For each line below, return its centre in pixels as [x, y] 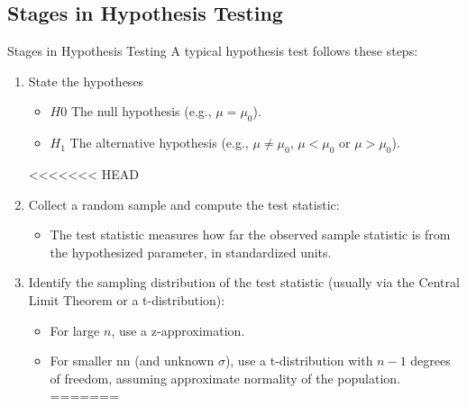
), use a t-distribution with [299, 361]
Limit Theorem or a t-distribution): [127, 299]
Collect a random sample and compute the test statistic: [184, 204]
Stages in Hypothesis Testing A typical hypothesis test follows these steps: [213, 51]
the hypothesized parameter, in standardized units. [191, 252]
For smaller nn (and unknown [132, 361]
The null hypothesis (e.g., [141, 111]
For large [75, 330]
